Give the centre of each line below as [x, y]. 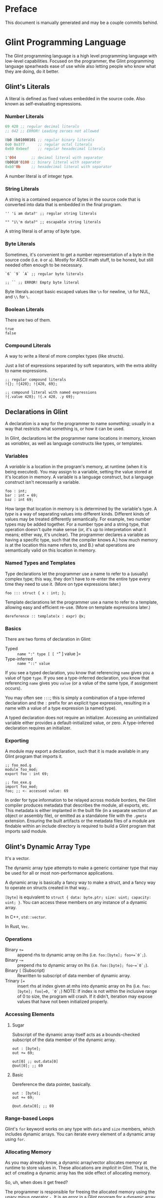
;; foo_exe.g [18, 783]
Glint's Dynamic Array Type [48, 846]
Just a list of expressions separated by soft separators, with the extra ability [81, 365]
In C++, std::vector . [26, 917]
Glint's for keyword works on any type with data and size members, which [80, 1129]
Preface [21, 9]
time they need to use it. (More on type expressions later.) [63, 584]
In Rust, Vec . [17, 926]
